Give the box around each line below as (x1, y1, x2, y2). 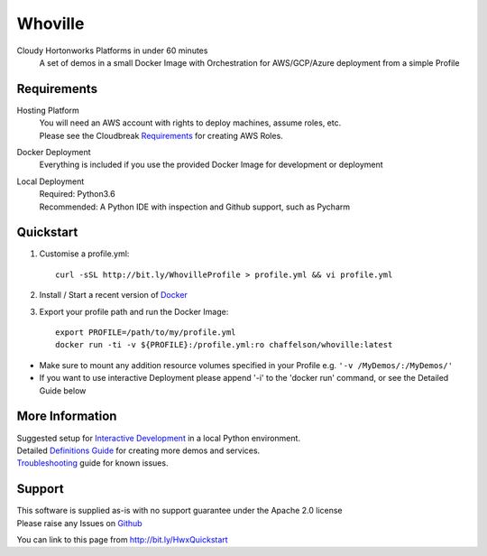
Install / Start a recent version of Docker (39, 290, 188, 301)
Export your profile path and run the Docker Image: (39, 306, 229, 317)
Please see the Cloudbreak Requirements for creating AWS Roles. (39, 130, 283, 141)
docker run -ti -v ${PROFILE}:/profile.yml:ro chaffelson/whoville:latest (55, 339, 393, 350)
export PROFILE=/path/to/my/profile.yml (55, 328, 236, 338)
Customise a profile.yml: (39, 248, 130, 259)
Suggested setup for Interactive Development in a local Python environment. (16, 432, 301, 443)
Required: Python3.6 (39, 189, 116, 199)
